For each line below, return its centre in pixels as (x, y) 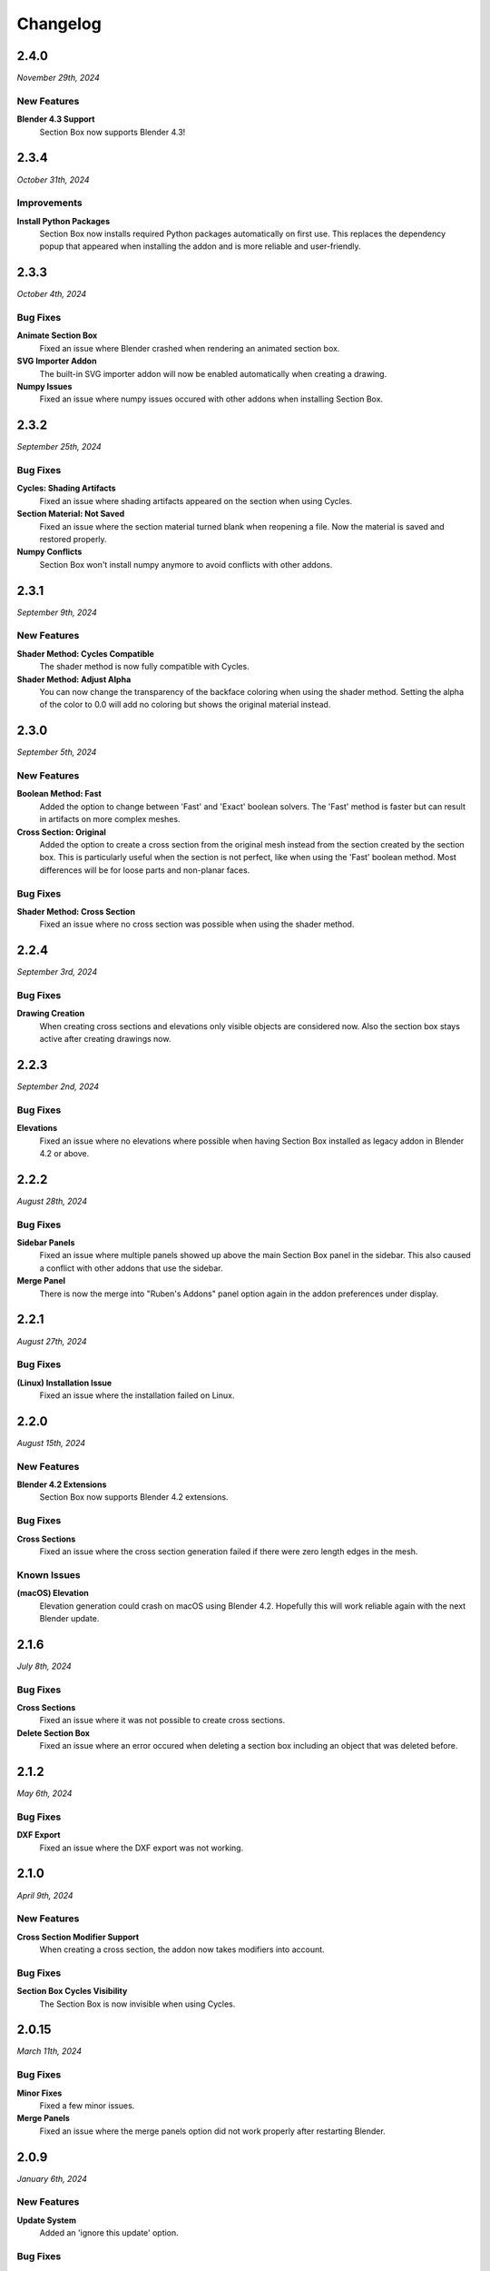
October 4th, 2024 (52, 294)
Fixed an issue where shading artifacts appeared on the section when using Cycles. (196, 501)
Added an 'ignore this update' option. (109, 2233)
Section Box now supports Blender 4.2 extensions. (134, 1497)
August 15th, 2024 (51, 1443)
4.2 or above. (64, 1153)
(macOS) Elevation (53, 1593)
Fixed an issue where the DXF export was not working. (142, 1848)
